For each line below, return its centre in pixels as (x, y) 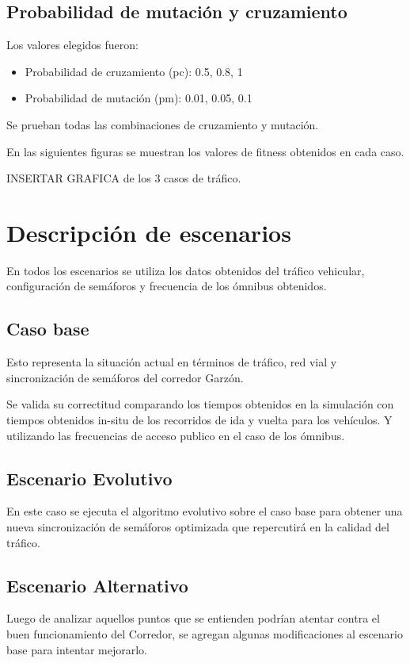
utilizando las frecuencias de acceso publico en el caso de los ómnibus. (176, 435)
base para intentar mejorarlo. (77, 649)
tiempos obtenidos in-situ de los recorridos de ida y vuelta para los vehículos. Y (199, 420)
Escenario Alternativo (97, 585)
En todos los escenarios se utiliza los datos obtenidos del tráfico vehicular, (186, 270)
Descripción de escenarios (149, 232)
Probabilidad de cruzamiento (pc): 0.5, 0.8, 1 (134, 71)
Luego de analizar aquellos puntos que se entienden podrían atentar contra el (193, 618)
